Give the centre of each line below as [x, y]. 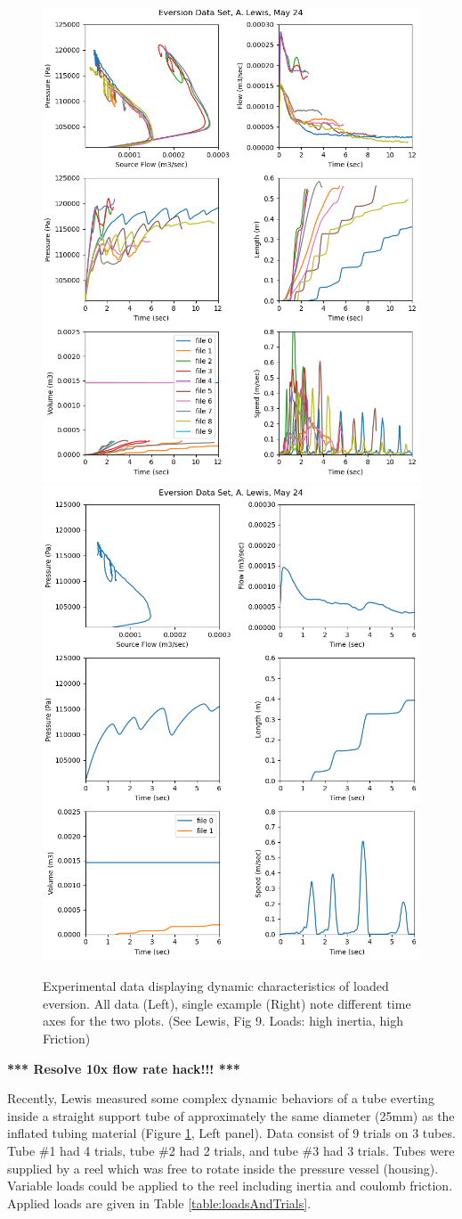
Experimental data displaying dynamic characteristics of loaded [216, 986]
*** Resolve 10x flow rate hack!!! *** [124, 1068]
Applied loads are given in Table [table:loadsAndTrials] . [159, 1203]
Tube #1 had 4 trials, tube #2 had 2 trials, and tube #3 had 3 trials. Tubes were [231, 1150]
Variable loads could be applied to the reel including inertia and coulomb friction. [230, 1186]
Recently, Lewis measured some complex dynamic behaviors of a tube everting [221, 1098]
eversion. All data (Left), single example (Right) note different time [227, 1003]
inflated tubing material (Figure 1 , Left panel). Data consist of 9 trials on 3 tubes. [231, 1133]
